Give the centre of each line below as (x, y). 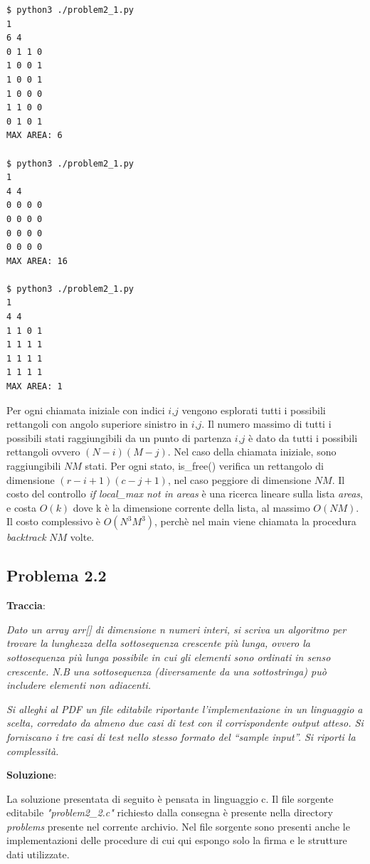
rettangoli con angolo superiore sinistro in (97, 424)
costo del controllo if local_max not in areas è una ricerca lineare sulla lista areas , (185, 494)
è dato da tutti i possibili (303, 437)
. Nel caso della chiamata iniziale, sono (252, 452)
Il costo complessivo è (54, 521)
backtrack (26, 537)
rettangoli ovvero (43, 452)
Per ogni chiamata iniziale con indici (86, 410)
